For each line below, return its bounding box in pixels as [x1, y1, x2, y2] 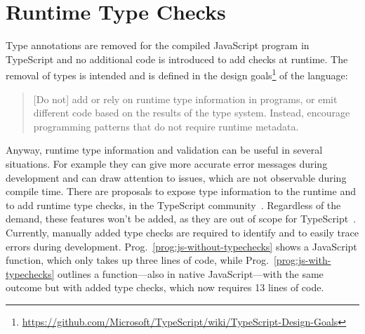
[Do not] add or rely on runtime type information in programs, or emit [33, 91, 338, 106]
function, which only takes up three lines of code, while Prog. [6, 253, 269, 267]
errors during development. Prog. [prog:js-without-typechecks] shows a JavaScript [6, 239, 357, 253]
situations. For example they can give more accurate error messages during [6, 156, 328, 171]
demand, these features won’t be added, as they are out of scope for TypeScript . [6, 211, 357, 226]
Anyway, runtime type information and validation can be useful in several [6, 142, 323, 157]
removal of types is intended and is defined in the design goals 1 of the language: [6, 66, 348, 82]
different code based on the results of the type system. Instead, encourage [33, 105, 350, 120]
